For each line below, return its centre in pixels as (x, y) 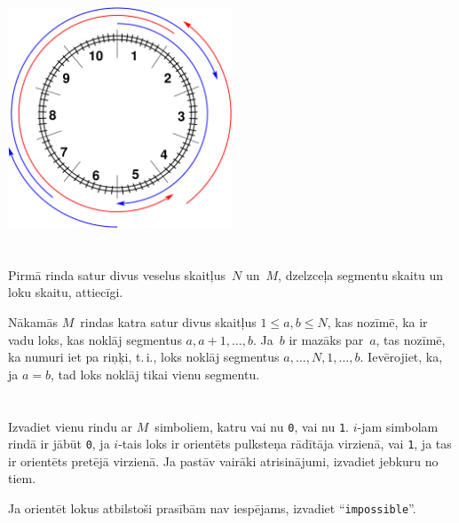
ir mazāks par (326, 339)
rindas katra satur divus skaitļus (168, 322)
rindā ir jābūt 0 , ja (59, 444)
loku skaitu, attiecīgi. (66, 292)
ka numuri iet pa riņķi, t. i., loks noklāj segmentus (144, 357)
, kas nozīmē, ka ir (377, 322)
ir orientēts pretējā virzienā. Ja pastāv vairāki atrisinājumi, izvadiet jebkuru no (223, 461)
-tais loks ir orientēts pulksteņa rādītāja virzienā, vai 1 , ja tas (285, 444)
